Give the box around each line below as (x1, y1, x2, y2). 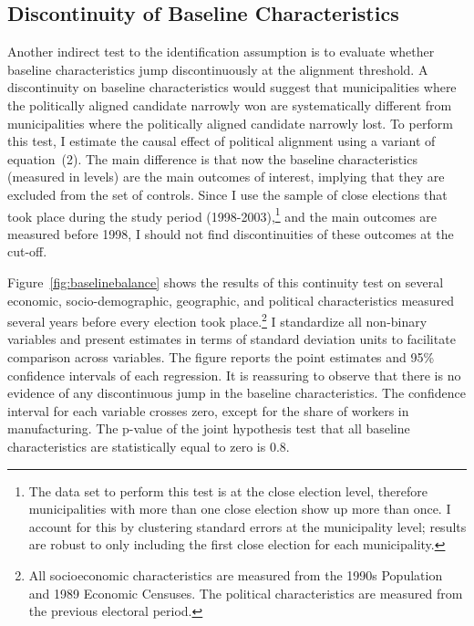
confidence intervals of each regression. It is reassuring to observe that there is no (7, 365, 461, 384)
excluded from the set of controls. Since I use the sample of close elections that (7, 184, 448, 203)
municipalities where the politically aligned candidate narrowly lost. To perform (7, 113, 453, 132)
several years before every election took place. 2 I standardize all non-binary (7, 309, 428, 330)
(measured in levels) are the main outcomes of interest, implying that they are (7, 167, 445, 186)
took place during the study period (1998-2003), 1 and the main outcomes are (7, 203, 437, 225)
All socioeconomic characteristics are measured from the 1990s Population (28, 565, 443, 584)
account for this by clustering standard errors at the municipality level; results (28, 516, 467, 536)
